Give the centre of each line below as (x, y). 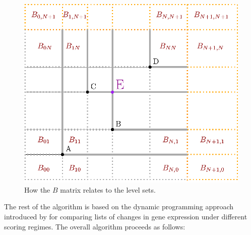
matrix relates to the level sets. (108, 189)
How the (37, 189)
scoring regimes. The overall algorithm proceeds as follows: (95, 226)
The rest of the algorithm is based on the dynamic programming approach (119, 207)
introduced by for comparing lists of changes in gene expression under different (126, 217)
